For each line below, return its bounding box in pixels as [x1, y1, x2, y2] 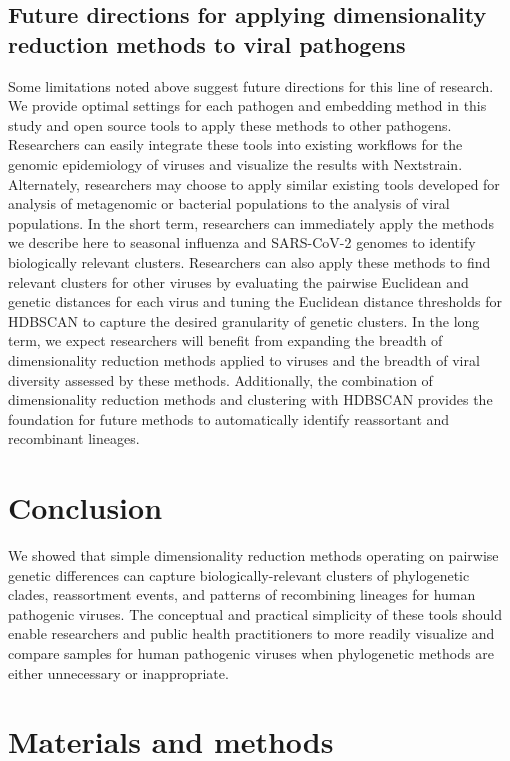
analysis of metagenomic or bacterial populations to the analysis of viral [8, 193, 450, 214]
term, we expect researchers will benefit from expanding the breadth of [8, 330, 443, 351]
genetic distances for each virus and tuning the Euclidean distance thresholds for [8, 291, 502, 312]
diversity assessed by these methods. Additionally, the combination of [8, 369, 433, 390]
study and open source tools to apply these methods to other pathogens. [8, 114, 452, 135]
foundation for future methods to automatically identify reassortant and [8, 408, 450, 429]
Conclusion [8, 487, 163, 528]
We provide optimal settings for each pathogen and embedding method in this [8, 95, 487, 116]
